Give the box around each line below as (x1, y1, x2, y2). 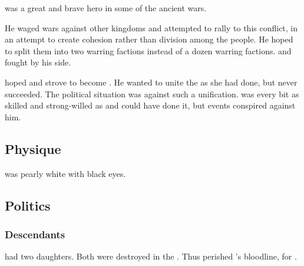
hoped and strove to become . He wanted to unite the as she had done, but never (5, 75, 298, 88)
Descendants (5, 226, 65, 241)
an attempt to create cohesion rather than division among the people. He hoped (5, 33, 293, 45)
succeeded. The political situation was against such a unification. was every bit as (5, 87, 299, 100)
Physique (5, 139, 61, 157)
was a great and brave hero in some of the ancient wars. (5, 2, 207, 14)
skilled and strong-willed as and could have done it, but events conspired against (5, 99, 296, 111)
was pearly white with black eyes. (5, 167, 126, 179)
